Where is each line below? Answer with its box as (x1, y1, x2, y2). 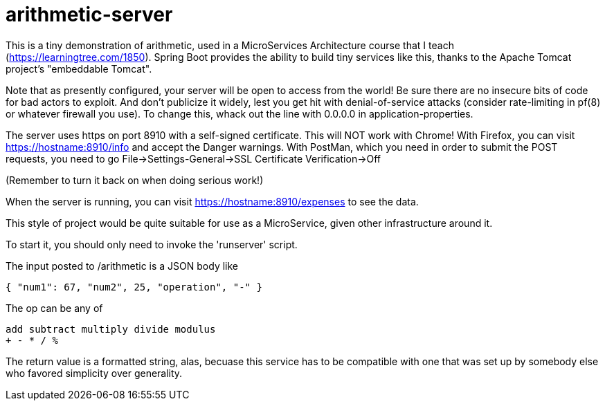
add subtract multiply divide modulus (6, 323, 216, 335)
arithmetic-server (6, 3, 173, 26)
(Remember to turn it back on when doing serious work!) (6, 174, 264, 186)
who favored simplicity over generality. (6, 367, 183, 379)
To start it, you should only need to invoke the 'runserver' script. (6, 238, 298, 250)
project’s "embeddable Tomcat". (6, 62, 152, 75)
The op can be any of (6, 302, 103, 314)
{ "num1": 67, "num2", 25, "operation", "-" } (6, 281, 262, 293)
